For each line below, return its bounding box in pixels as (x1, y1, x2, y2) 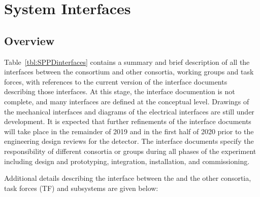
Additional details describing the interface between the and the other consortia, (4, 173, 251, 183)
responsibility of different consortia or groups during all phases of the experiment (4, 145, 256, 156)
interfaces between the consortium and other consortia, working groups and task (4, 66, 254, 77)
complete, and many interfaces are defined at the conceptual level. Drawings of (4, 96, 249, 106)
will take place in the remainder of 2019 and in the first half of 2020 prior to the (4, 126, 254, 136)
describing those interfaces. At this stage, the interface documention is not (4, 86, 235, 97)
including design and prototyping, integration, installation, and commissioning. (4, 155, 250, 166)
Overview (4, 32, 55, 48)
